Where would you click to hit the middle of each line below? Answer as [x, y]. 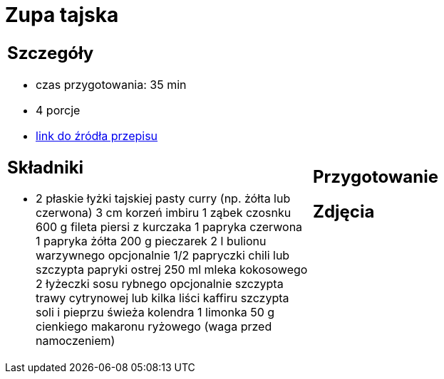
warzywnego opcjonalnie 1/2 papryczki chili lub [163, 256]
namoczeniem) [76, 341]
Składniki [46, 167]
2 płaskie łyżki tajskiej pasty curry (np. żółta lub [163, 199]
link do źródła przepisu [97, 135]
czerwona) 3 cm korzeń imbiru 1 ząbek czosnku [164, 213]
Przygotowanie [376, 176]
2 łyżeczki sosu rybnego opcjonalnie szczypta [160, 284]
